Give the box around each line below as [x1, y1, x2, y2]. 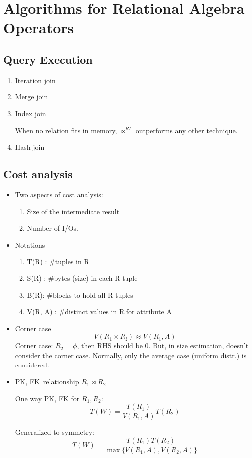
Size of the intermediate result [27, 206, 120, 216]
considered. [15, 360, 49, 370]
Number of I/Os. [27, 223, 78, 233]
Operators [3, 17, 74, 38]
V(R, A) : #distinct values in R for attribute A [27, 306, 172, 317]
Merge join [15, 92, 48, 102]
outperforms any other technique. [135, 125, 238, 135]
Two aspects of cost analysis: [15, 189, 103, 199]
